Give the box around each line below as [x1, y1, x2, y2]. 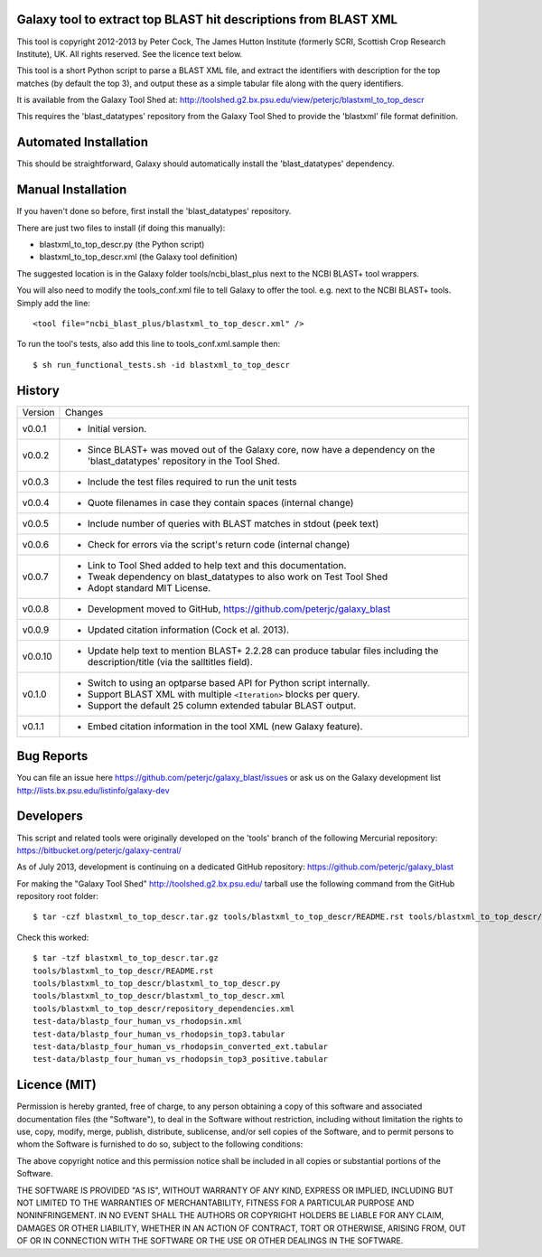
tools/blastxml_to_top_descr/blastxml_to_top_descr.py [33, 979, 281, 989]
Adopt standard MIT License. [87, 581, 211, 594]
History [16, 382, 61, 398]
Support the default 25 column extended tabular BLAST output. [87, 699, 357, 711]
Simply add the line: [16, 297, 90, 308]
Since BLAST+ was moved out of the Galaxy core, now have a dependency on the [87, 443, 435, 455]
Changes [64, 406, 104, 418]
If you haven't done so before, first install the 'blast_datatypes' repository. [16, 206, 292, 217]
